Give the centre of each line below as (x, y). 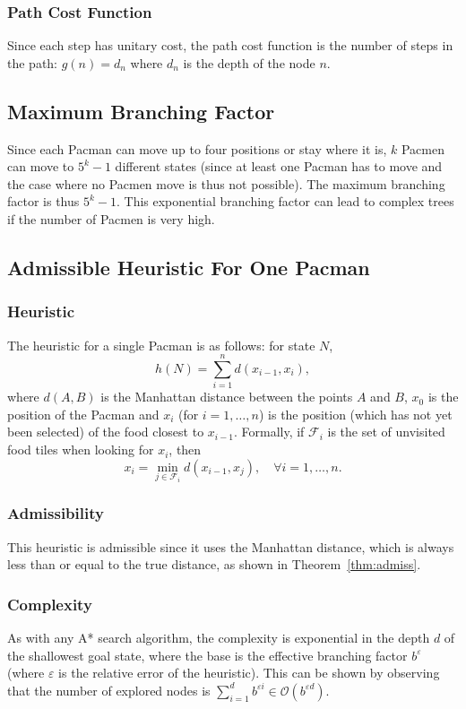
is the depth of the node (249, 62)
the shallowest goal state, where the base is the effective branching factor (207, 655)
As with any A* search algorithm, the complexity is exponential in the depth (219, 638)
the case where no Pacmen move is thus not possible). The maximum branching (226, 183)
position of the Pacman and (83, 414)
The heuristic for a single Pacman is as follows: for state (161, 345)
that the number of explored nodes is (109, 690)
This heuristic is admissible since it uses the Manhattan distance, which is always (231, 546)
